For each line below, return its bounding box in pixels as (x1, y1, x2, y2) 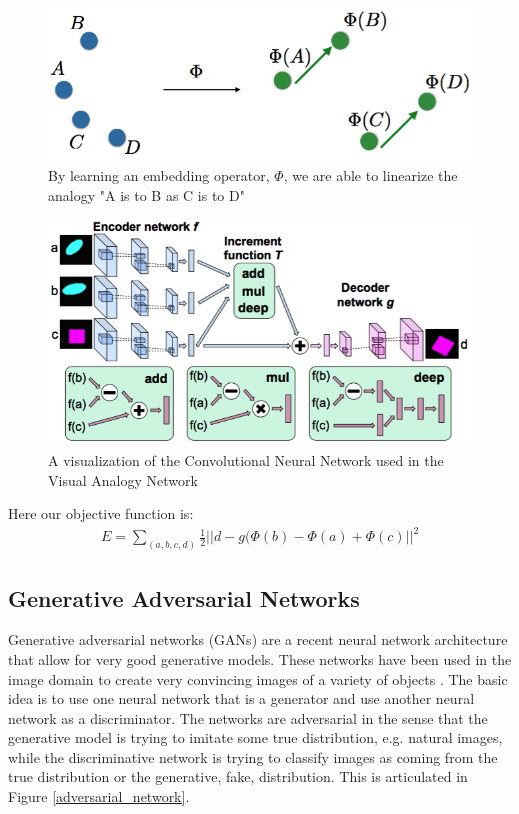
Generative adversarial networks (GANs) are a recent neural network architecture (8, 629, 508, 650)
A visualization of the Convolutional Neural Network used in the (48, 449, 444, 470)
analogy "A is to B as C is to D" (48, 184, 245, 205)
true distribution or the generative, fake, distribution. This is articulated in (8, 766, 468, 787)
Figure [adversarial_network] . (8, 786, 190, 807)
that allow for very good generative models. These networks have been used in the (8, 648, 512, 669)
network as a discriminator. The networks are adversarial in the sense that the (8, 707, 488, 728)
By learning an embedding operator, (48, 165, 270, 186)
